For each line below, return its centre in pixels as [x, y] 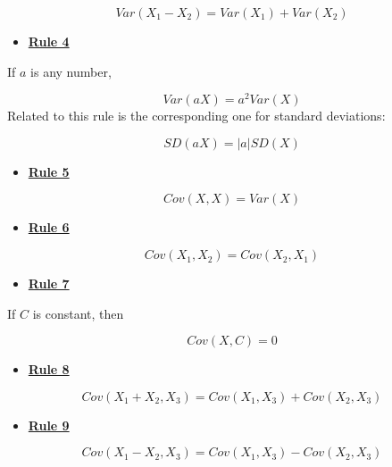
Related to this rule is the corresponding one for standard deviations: [196, 116]
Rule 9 [49, 425]
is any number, [71, 71]
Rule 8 [49, 369]
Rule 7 [49, 284]
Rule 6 [49, 227]
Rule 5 [49, 171]
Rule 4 [49, 41]
